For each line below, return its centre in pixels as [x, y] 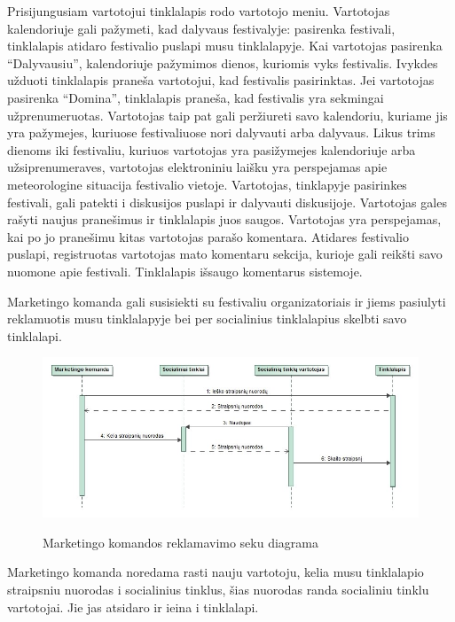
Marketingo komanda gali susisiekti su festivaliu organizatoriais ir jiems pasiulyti [227, 301]
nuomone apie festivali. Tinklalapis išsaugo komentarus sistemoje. [185, 271]
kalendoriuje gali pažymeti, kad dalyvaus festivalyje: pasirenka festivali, [201, 28]
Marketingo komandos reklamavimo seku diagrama [180, 542]
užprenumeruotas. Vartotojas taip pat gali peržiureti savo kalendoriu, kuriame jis [227, 115]
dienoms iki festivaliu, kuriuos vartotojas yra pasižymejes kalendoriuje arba [212, 149]
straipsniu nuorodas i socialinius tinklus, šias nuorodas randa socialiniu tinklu [218, 589]
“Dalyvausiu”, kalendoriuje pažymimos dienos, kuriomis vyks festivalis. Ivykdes [223, 62]
